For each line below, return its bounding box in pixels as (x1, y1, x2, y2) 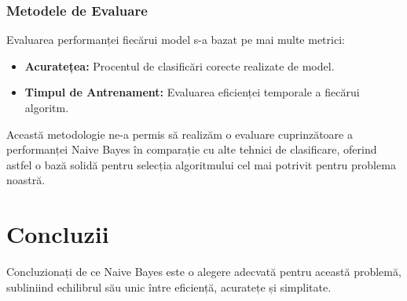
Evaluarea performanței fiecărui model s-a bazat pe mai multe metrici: (6, 31, 345, 48)
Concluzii (6, 218, 109, 250)
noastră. (6, 172, 46, 188)
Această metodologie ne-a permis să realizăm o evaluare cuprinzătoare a (6, 125, 353, 142)
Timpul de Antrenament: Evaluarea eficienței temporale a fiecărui (24, 84, 360, 100)
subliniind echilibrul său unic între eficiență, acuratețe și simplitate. (6, 278, 332, 295)
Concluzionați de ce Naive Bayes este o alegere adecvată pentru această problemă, (6, 263, 401, 280)
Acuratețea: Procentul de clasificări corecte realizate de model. (24, 57, 335, 74)
